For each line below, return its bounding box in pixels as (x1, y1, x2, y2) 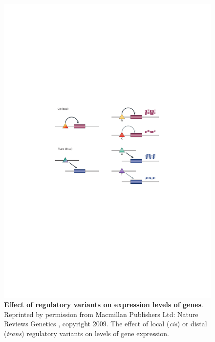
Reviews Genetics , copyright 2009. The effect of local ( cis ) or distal (4, 318, 207, 329)
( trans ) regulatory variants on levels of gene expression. (4, 328, 169, 339)
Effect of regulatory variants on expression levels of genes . (4, 299, 203, 310)
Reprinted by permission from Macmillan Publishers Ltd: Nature (4, 309, 198, 319)
